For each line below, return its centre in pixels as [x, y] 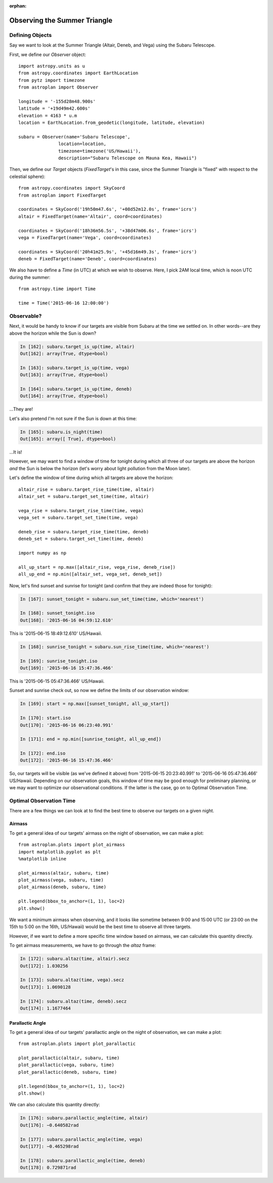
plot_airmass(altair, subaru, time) [64, 873]
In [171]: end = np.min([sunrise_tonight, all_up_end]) [91, 739]
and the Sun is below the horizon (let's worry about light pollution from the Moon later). [100, 468]
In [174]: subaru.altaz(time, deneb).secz [73, 1001]
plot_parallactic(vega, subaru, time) [66, 1065]
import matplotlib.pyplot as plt [60, 852]
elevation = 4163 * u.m [48, 116]
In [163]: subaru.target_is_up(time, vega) [75, 368]
